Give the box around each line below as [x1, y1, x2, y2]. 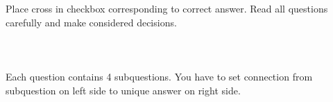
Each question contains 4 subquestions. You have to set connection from [6, 69, 313, 83]
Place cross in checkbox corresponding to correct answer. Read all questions [6, 1, 328, 15]
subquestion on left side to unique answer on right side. [6, 83, 241, 97]
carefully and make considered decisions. [6, 15, 177, 29]
